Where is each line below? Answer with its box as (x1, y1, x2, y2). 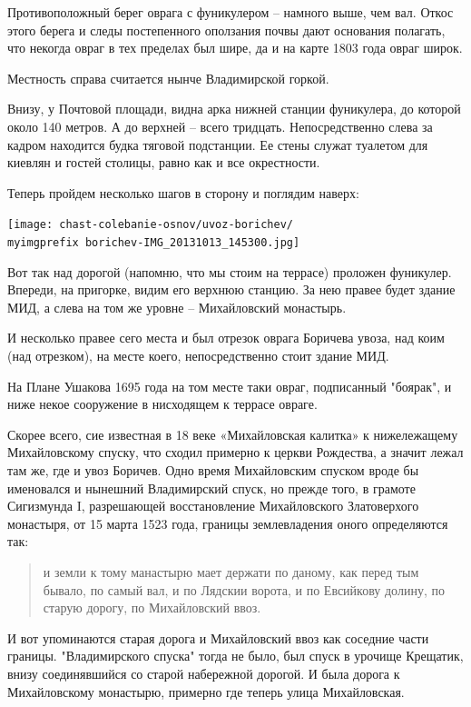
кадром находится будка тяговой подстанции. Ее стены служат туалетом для (7, 134, 428, 154)
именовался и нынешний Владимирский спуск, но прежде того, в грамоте (7, 478, 416, 497)
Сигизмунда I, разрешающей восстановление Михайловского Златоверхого (7, 496, 419, 515)
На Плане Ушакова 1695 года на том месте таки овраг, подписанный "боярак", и (7, 376, 452, 395)
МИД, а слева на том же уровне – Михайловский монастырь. (7, 297, 347, 316)
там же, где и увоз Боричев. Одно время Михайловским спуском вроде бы (7, 461, 419, 479)
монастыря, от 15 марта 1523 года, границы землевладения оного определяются (7, 513, 448, 533)
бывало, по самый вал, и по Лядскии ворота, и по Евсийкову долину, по (43, 580, 445, 599)
